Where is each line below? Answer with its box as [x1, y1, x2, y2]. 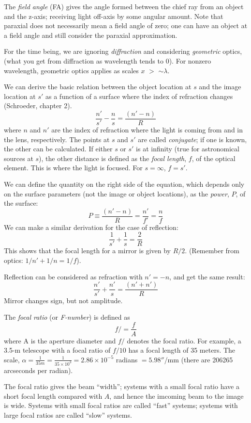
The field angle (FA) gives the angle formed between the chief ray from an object [4, 1, 244, 11]
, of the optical [192, 153, 236, 163]
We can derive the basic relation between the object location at [4, 81, 192, 92]
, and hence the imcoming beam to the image [109, 390, 244, 401]
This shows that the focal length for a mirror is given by [4, 245, 171, 256]
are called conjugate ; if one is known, [138, 134, 247, 144]
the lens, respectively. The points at [4, 134, 110, 144]
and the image [199, 81, 241, 92]
